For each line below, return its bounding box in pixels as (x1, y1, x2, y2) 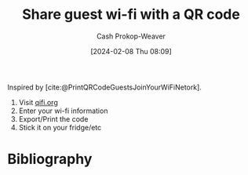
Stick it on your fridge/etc (18, 122, 102, 132)
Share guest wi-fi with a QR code (22, 5, 240, 24)
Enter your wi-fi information (18, 106, 108, 115)
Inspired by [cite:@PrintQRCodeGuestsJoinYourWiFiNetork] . (7, 82, 202, 92)
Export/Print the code (18, 114, 89, 123)
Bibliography (7, 151, 93, 168)
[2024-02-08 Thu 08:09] (90, 46, 172, 56)
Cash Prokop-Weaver (96, 31, 166, 41)
